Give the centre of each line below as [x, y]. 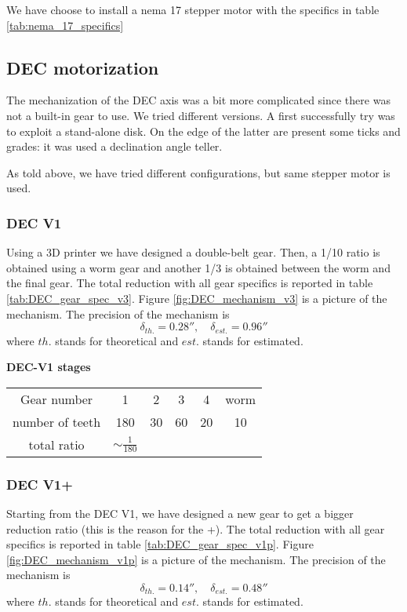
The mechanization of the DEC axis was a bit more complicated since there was [198, 100]
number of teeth [57, 421]
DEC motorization [83, 67]
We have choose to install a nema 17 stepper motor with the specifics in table [193, 9]
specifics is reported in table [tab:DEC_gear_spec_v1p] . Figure [160, 544]
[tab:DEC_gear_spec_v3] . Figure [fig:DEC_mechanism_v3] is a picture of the [197, 298]
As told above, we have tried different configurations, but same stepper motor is [198, 172]
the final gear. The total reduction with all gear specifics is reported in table [190, 283]
